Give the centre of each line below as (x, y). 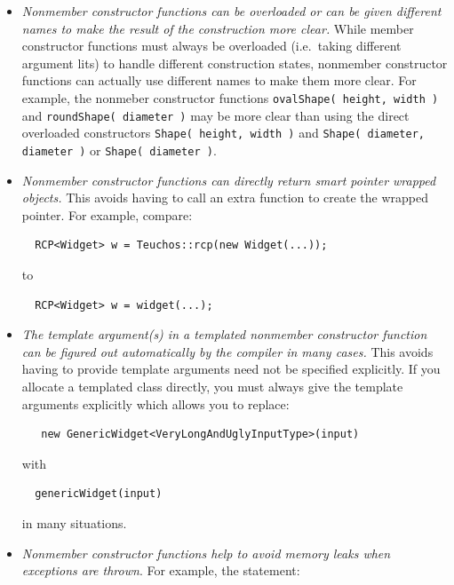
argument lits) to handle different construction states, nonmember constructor (235, 63)
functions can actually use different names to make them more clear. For (219, 80)
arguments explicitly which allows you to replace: (155, 403)
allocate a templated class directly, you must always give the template (212, 386)
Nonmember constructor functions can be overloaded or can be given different (231, 11)
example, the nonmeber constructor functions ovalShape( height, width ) (230, 97)
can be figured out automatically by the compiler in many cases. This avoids (227, 351)
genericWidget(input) (99, 494)
